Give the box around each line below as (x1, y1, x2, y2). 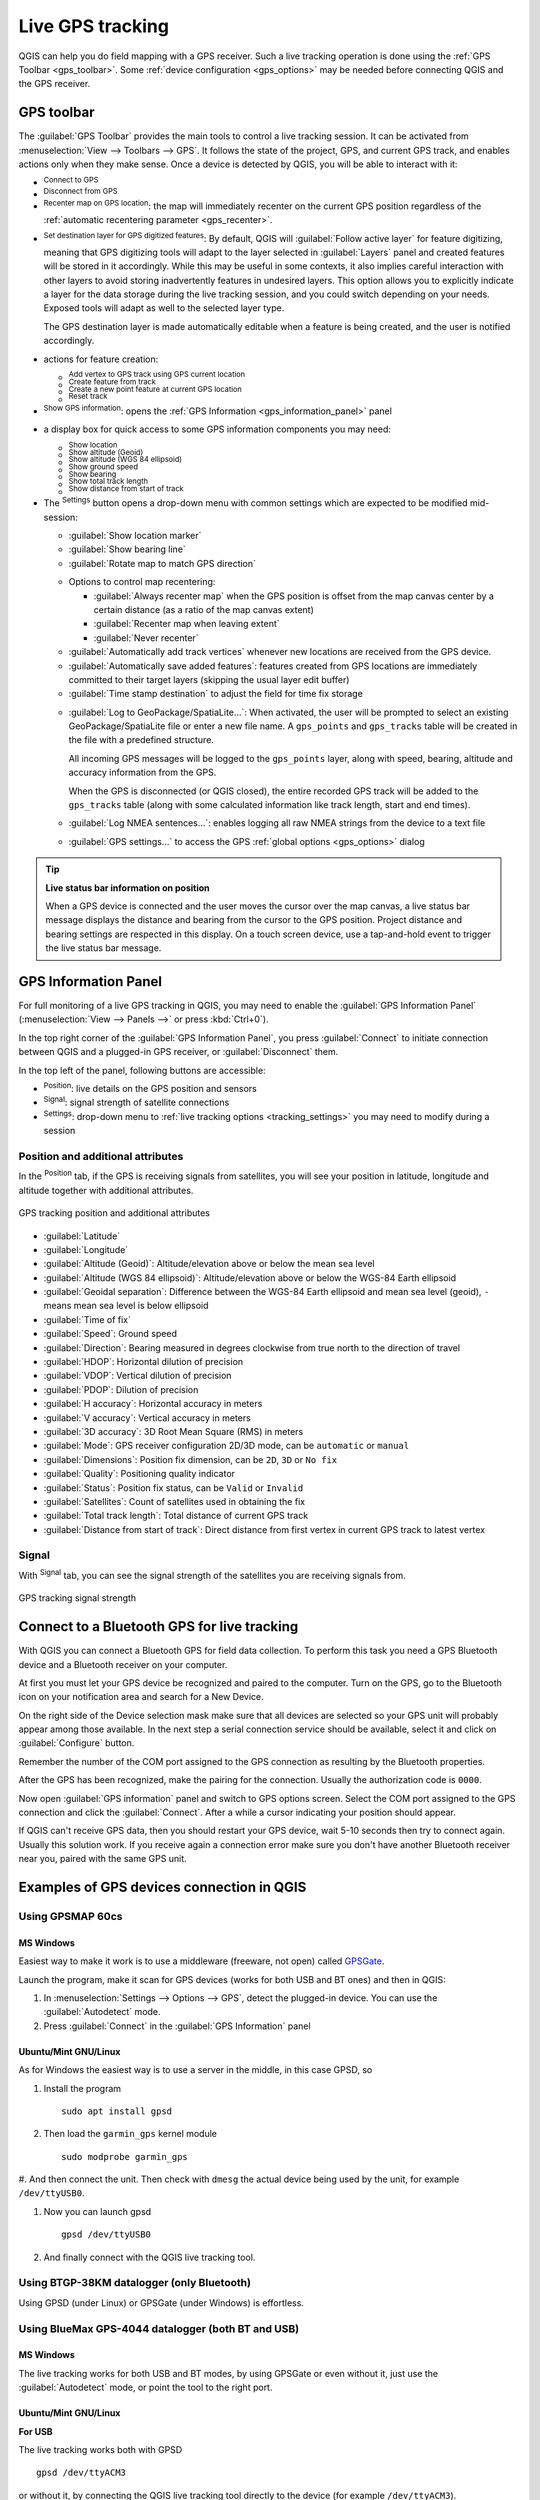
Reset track (68, 391, 108, 402)
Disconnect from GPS (43, 186, 118, 197)
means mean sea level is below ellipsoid (43, 1300, 209, 1312)
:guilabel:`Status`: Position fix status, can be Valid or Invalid (43, 1481, 304, 1494)
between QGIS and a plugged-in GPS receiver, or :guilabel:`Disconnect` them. (18, 1046, 339, 1058)
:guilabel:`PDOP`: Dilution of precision (43, 1383, 199, 1395)
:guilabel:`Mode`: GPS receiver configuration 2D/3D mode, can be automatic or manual (43, 1440, 410, 1452)
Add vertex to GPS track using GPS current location (68, 370, 245, 380)
